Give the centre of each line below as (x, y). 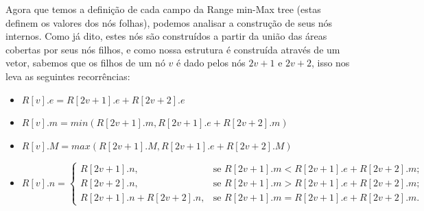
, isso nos (330, 63)
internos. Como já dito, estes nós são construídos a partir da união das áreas (166, 36)
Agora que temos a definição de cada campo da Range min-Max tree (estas (163, 9)
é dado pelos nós (211, 63)
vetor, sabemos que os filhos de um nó (85, 63)
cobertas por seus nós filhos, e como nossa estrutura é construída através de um (173, 49)
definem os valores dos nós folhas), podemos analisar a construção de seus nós (169, 22)
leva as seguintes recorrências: (68, 76)
